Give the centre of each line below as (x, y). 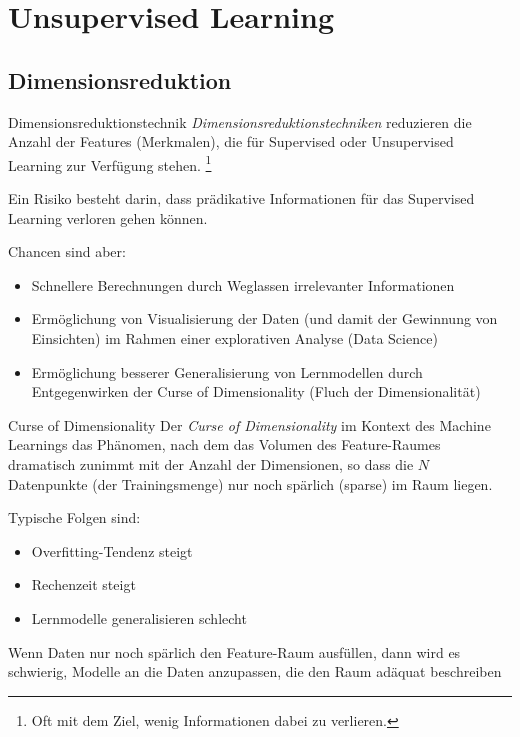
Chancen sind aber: (67, 251)
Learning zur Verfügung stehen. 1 (110, 163)
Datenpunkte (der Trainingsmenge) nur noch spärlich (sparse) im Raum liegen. (250, 483)
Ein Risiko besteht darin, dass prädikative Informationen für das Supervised (241, 198)
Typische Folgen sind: (74, 517)
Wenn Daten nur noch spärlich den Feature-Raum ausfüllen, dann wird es (234, 651)
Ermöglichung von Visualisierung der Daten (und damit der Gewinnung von (264, 318)
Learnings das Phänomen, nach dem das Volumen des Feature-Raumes (224, 444)
